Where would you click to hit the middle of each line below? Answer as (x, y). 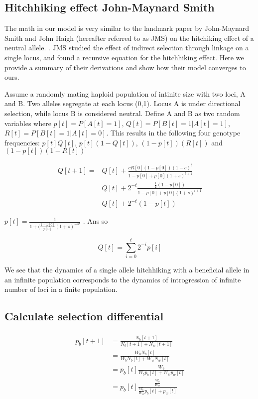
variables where (28, 123)
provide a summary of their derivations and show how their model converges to (125, 67)
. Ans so (95, 221)
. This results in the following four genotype (173, 133)
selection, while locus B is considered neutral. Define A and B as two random (122, 113)
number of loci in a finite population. (61, 289)
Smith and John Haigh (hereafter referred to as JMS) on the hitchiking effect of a (129, 38)
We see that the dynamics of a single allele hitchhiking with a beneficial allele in (127, 270)
